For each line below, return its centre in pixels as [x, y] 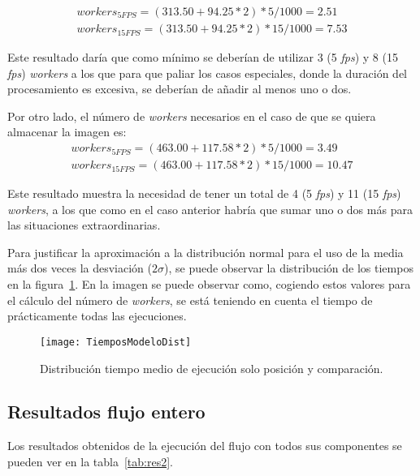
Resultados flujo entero [106, 412]
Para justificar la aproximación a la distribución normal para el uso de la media [206, 252]
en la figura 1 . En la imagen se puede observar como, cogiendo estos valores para [209, 284]
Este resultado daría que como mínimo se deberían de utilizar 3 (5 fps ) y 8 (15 [203, 57]
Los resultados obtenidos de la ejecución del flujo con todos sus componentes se [205, 446]
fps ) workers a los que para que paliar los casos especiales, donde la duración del [208, 73]
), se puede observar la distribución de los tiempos [288, 268]
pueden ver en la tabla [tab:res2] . [90, 461]
